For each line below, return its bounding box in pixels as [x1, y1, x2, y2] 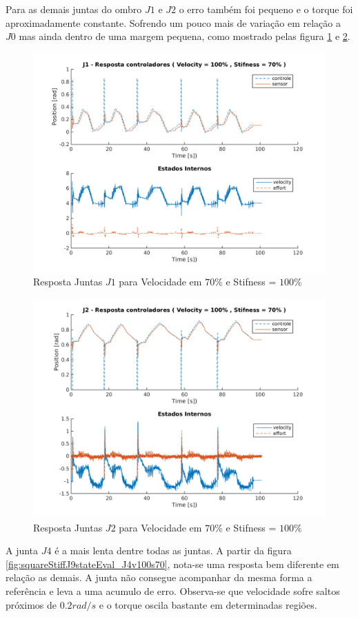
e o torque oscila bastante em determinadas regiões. [99, 597, 317, 611]
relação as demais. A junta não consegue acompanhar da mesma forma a [6, 570, 312, 585]
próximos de [6, 597, 57, 611]
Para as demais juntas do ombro [6, 2, 142, 16]
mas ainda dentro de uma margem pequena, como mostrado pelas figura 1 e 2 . [19, 29, 350, 43]
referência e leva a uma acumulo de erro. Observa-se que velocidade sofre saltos [6, 583, 340, 598]
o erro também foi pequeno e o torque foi [179, 2, 353, 16]
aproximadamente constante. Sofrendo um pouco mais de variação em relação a [6, 15, 341, 30]
